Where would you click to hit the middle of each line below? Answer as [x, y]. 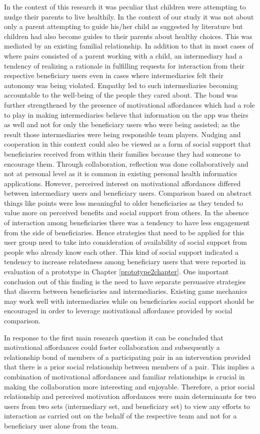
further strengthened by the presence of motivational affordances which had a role [129, 104]
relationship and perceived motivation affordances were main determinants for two [130, 396]
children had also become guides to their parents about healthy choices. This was [128, 36]
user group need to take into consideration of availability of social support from [125, 242]
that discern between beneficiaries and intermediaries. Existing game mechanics [126, 291]
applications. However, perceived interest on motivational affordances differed [122, 183]
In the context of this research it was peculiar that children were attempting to [125, 7]
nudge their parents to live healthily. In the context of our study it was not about [129, 16]
